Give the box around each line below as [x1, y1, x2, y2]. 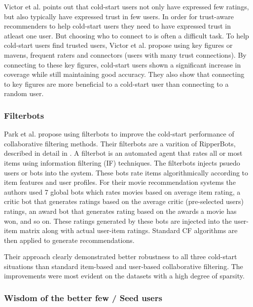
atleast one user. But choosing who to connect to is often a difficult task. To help [4, 30, 249, 40]
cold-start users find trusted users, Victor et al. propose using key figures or [4, 40, 233, 50]
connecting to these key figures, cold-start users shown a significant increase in [4, 59, 241, 69]
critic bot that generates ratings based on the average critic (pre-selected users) [4, 196, 244, 206]
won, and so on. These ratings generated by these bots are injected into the [4, 215, 232, 226]
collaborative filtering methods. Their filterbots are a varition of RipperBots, [4, 138, 236, 148]
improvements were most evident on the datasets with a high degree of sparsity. [4, 271, 245, 281]
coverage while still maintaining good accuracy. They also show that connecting [4, 69, 245, 79]
